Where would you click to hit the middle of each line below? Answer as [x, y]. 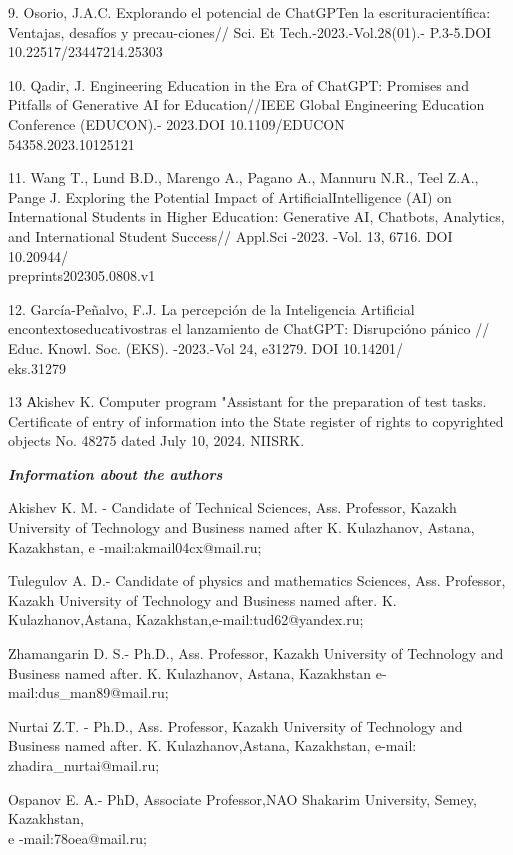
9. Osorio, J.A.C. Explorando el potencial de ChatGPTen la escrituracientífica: [249, 12]
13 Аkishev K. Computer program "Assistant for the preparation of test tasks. [247, 401]
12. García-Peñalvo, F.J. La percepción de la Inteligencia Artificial [211, 308]
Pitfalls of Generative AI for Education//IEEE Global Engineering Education [246, 104]
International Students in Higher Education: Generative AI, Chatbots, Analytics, [256, 216]
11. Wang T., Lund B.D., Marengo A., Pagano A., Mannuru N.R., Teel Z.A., [243, 177]
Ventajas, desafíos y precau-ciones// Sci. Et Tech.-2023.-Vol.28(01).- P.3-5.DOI [250, 31]
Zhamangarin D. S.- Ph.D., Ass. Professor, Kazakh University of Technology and [256, 653]
